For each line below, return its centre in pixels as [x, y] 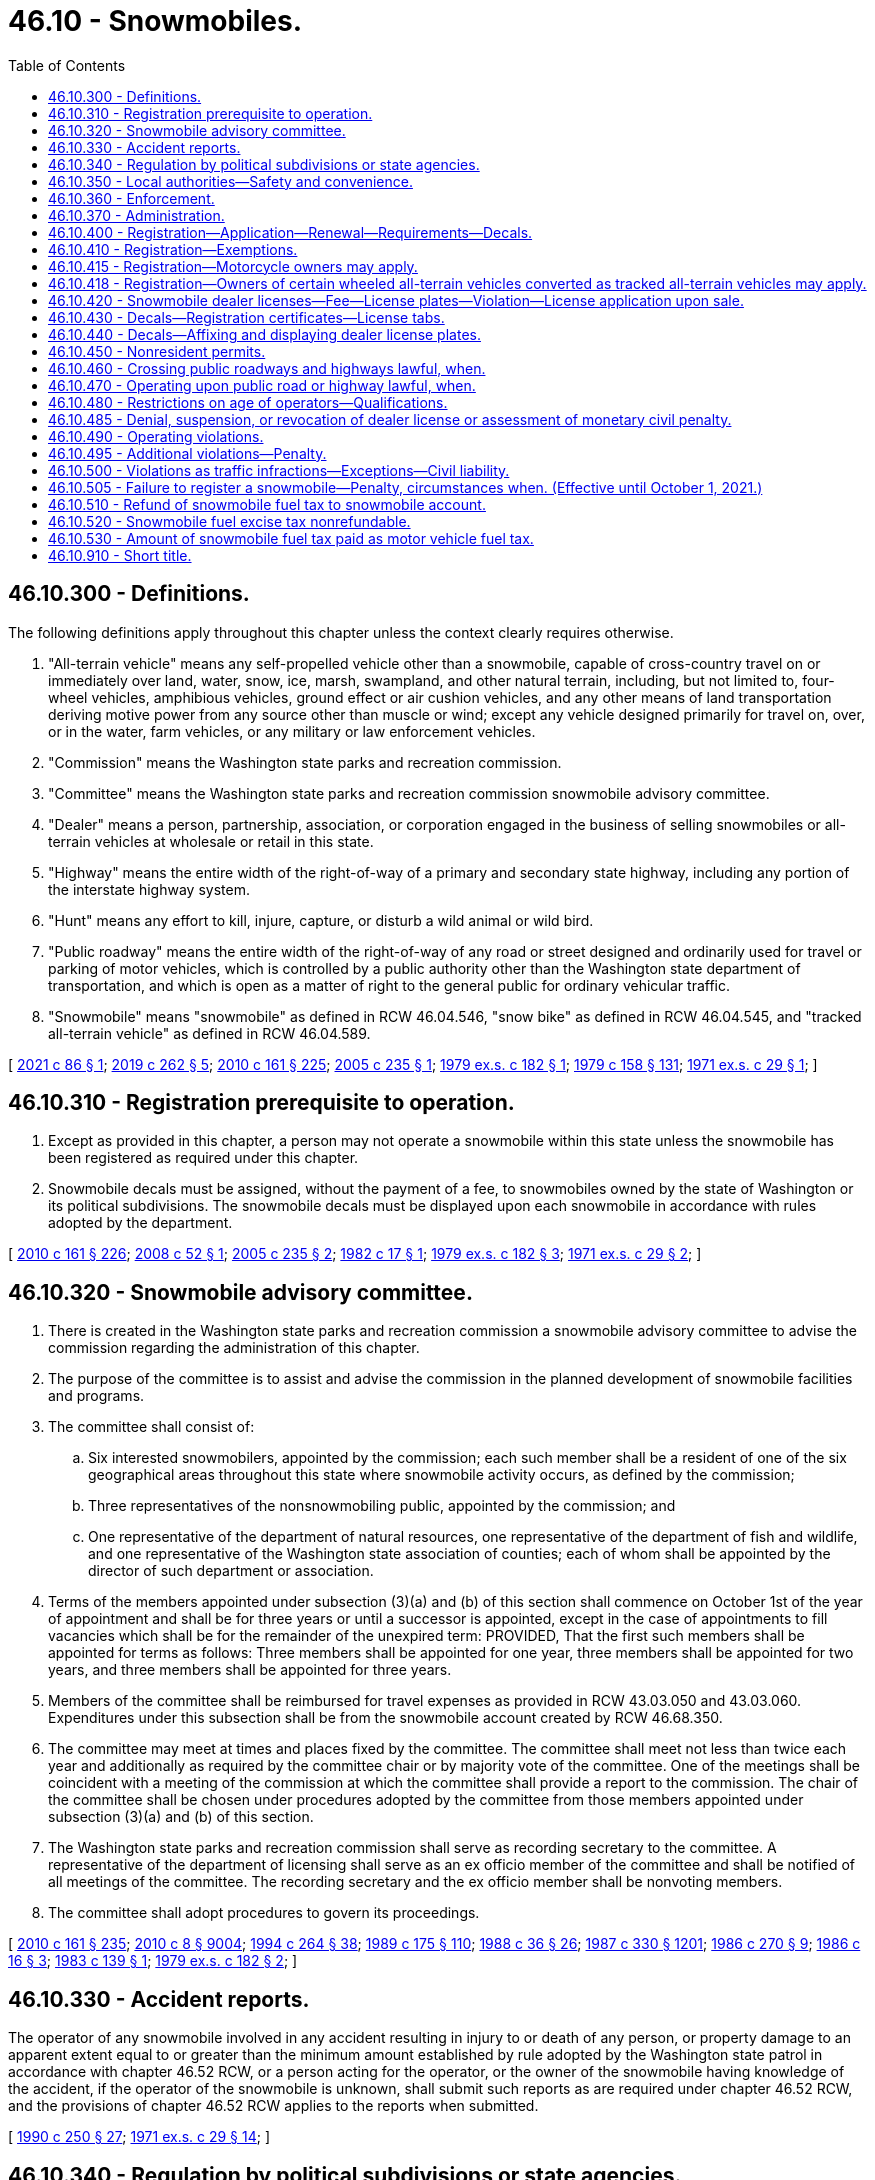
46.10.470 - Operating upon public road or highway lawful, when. [262, 385]
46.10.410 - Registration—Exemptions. [173, 249]
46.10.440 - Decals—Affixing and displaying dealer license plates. [264, 334]
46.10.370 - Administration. [136, 215]
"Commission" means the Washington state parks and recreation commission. [305, 762]
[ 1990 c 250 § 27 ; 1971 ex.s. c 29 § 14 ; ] [139, 2137]
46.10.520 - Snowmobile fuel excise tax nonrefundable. [229, 521]
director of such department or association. [231, 1571]
